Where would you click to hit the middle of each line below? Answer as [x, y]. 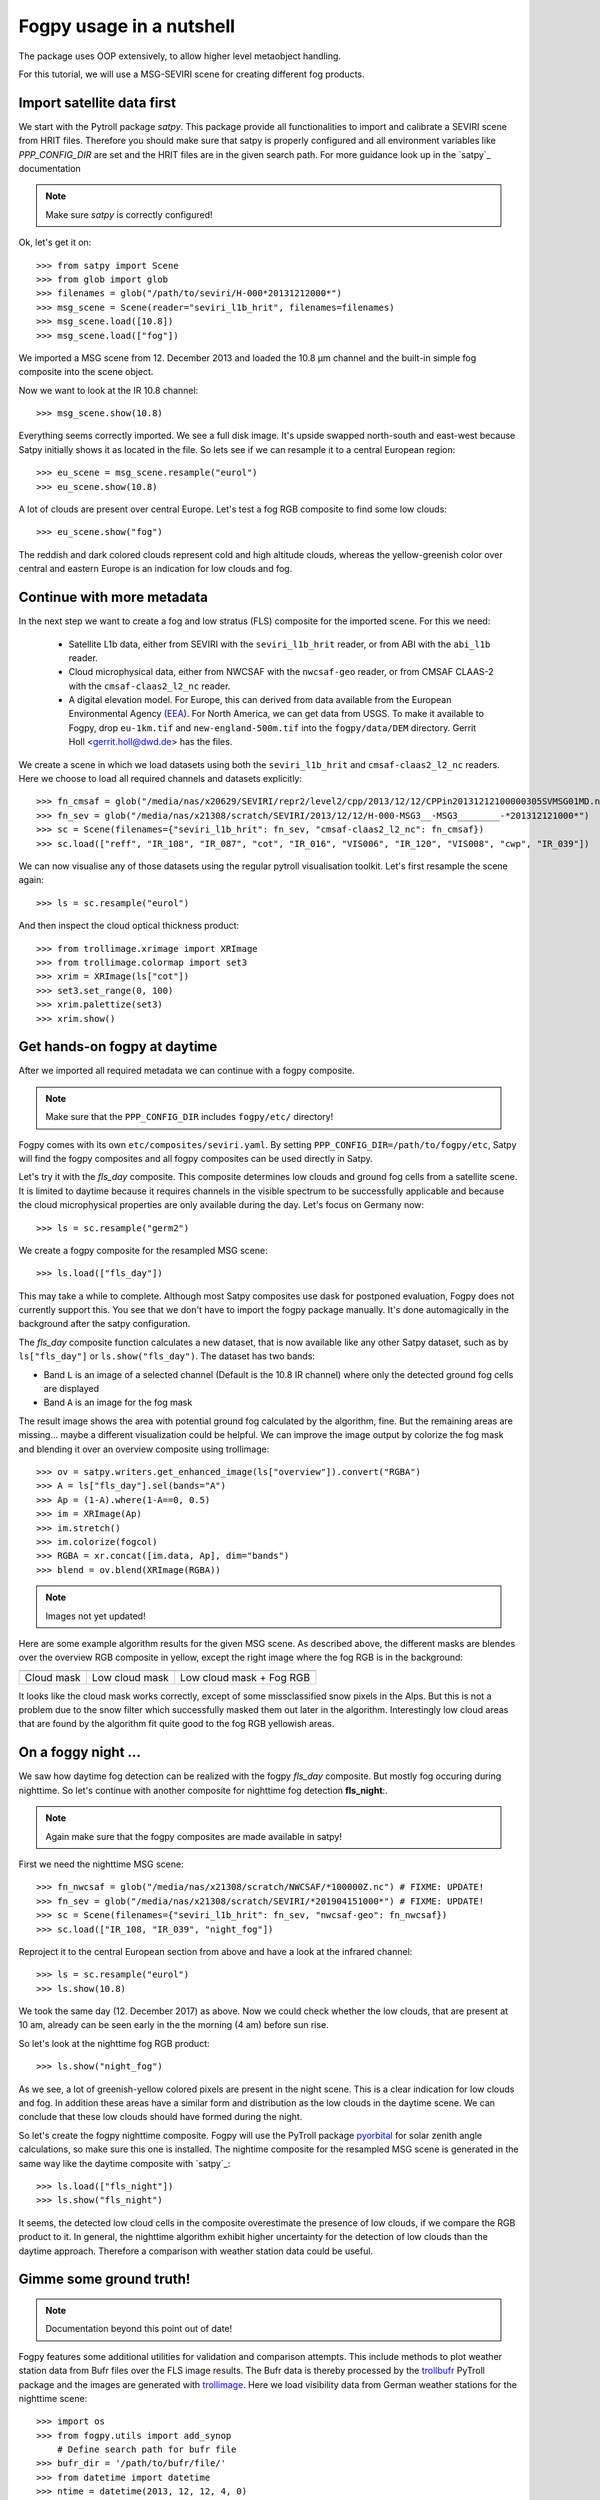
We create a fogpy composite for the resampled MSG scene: [143, 1250]
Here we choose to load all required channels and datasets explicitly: [160, 779]
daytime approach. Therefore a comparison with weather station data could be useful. [196, 2251]
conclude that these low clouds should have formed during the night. [160, 2117]
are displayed [71, 1389]
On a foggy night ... [80, 1752]
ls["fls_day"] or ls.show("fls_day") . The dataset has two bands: [166, 1356]
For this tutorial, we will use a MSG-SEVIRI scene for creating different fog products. [191, 74]
